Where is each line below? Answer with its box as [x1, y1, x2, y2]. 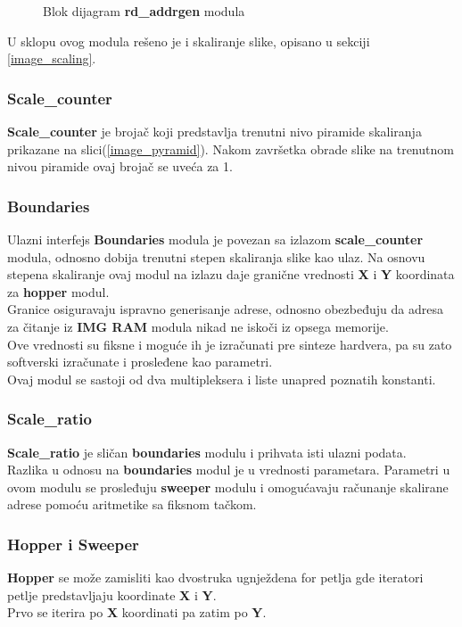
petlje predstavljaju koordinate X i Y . [7, 585, 217, 604]
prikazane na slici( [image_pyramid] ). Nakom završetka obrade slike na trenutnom [7, 139, 454, 158]
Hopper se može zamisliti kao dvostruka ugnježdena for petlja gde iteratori [7, 568, 424, 587]
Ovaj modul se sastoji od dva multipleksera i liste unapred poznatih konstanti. [7, 369, 436, 388]
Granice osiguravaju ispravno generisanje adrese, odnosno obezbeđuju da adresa [7, 300, 443, 318]
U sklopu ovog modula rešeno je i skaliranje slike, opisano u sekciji [7, 31, 370, 50]
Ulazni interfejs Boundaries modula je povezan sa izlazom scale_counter [7, 230, 424, 248]
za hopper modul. [7, 282, 110, 301]
